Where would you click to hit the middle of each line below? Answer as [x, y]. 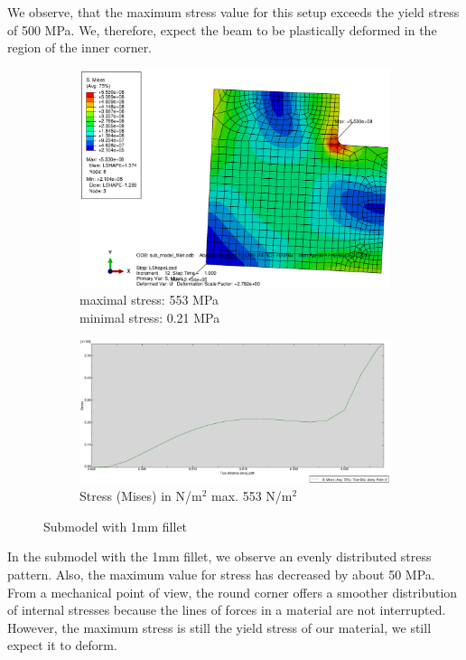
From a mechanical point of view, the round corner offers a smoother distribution [233, 592]
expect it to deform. [62, 645]
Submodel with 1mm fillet [116, 526]
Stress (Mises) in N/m [141, 496]
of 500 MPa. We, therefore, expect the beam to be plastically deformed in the [222, 29]
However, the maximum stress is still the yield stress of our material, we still [219, 627]
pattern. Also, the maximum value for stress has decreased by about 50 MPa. [221, 575]
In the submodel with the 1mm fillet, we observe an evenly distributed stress [219, 556]
